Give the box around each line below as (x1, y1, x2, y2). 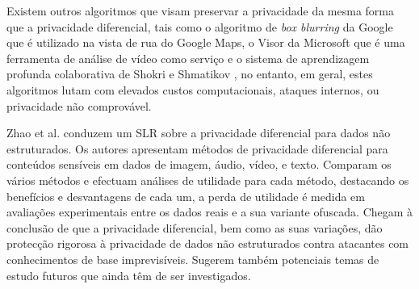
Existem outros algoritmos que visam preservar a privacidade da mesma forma (6, 2, 395, 19)
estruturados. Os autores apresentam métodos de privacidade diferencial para (6, 140, 388, 157)
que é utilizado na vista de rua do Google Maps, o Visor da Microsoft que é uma (6, 34, 405, 51)
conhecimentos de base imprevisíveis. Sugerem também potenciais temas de (6, 250, 379, 267)
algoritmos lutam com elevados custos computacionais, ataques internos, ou (6, 81, 379, 98)
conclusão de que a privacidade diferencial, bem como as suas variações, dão (6, 219, 383, 236)
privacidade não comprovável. (6, 97, 152, 114)
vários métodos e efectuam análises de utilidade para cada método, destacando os (6, 171, 409, 188)
